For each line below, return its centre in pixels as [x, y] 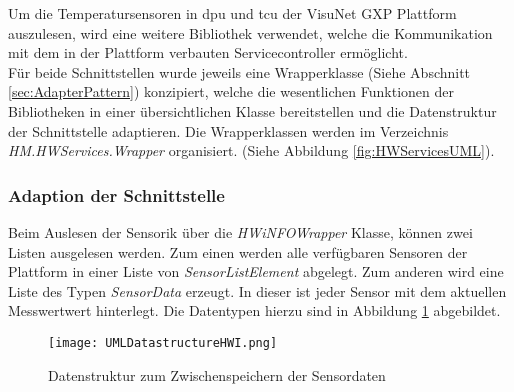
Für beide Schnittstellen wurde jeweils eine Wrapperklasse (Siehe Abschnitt [239, 71]
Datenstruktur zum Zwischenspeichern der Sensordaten [217, 374]
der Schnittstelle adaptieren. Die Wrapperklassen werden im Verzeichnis [228, 130]
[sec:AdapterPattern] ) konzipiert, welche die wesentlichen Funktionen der [231, 91]
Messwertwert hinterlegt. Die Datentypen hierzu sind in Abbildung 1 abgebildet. [254, 310]
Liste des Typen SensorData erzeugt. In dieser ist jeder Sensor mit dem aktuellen [257, 290]
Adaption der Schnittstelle [116, 194]
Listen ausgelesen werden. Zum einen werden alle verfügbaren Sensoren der [238, 251]
